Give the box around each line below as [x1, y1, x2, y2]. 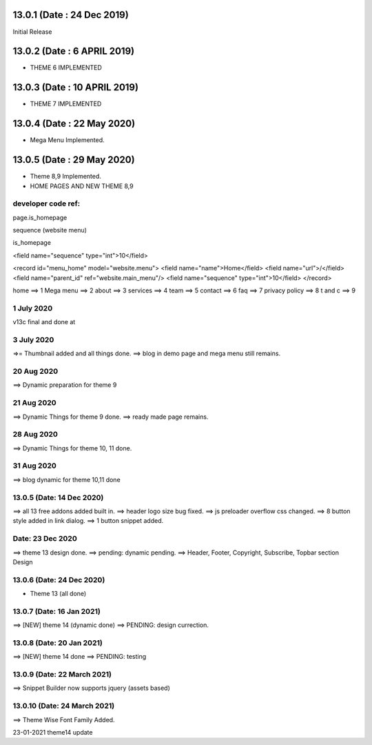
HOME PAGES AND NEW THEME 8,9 [30, 181, 134, 190]
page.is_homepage [12, 213, 68, 221]
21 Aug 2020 [12, 398, 56, 408]
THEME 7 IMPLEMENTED [30, 100, 102, 108]
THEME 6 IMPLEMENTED [30, 63, 103, 72]
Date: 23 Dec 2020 [12, 534, 77, 544]
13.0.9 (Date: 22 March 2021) [12, 670, 112, 679]
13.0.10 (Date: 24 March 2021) [12, 701, 115, 711]
